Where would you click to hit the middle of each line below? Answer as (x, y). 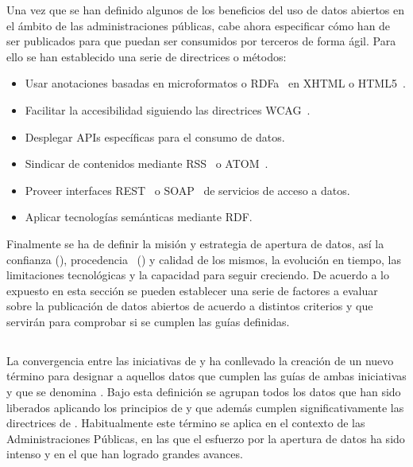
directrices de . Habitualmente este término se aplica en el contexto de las (186, 423)
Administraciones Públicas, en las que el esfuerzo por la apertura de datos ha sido (206, 438)
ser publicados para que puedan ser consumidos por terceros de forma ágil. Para (201, 41)
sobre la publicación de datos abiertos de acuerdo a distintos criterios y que (190, 306)
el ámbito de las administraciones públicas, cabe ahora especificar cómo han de (199, 25)
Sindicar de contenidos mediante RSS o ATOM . (147, 163)
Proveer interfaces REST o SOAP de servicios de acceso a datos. (187, 190)
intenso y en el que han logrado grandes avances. (125, 454)
